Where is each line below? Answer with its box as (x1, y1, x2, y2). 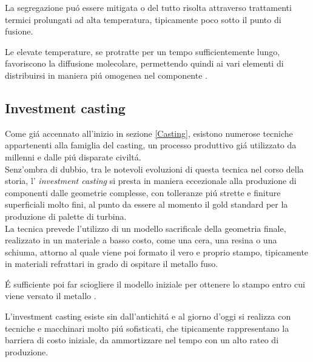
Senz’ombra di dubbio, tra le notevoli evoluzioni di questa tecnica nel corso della (5, 162, 304, 175)
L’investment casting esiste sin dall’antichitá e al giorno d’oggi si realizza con (5, 310, 291, 323)
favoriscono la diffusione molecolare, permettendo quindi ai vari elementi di (5, 57, 284, 70)
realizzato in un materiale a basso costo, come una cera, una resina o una (5, 234, 277, 246)
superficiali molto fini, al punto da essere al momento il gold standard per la (5, 198, 288, 211)
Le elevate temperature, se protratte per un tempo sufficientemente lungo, (5, 45, 280, 58)
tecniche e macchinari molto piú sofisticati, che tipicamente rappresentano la (5, 321, 289, 334)
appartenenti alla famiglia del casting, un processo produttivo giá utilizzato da (5, 139, 297, 151)
